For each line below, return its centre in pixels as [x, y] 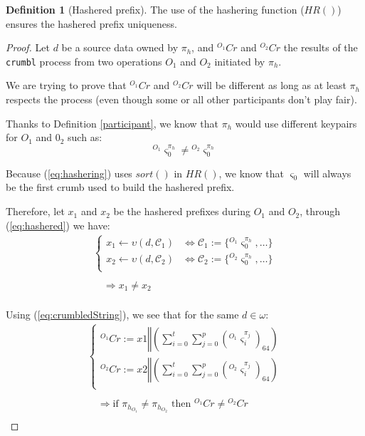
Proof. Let [28, 47]
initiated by [240, 61]
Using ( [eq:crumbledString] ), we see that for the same [122, 314]
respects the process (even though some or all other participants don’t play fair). [181, 99]
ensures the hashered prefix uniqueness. [91, 23]
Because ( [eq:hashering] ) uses [69, 173]
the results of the [321, 47]
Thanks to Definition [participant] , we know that [112, 123]
